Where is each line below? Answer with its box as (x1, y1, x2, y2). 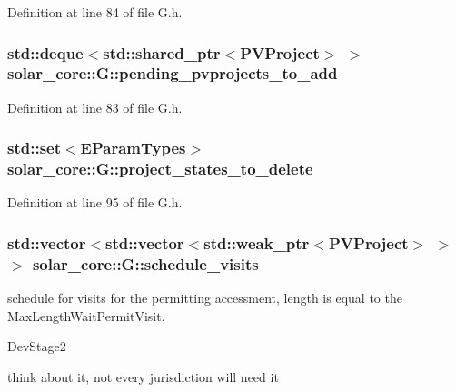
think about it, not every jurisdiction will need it (7, 367, 279, 386)
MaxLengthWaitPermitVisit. (7, 306, 165, 325)
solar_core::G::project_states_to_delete (7, 157, 313, 180)
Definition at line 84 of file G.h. (7, 3, 183, 21)
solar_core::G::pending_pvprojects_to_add (7, 62, 338, 85)
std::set (7, 136, 61, 159)
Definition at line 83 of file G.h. (7, 97, 183, 116)
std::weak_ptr (203, 231, 310, 254)
